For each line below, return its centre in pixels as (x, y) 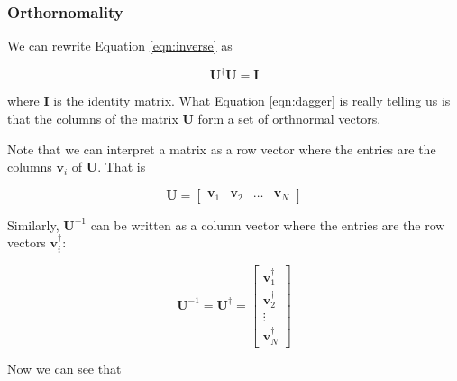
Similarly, (33, 224)
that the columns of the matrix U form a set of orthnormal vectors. (194, 118)
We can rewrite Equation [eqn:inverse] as (120, 46)
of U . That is (109, 167)
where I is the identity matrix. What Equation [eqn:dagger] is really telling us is (229, 101)
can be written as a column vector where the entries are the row (268, 224)
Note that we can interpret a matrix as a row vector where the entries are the (222, 149)
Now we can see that (64, 368)
